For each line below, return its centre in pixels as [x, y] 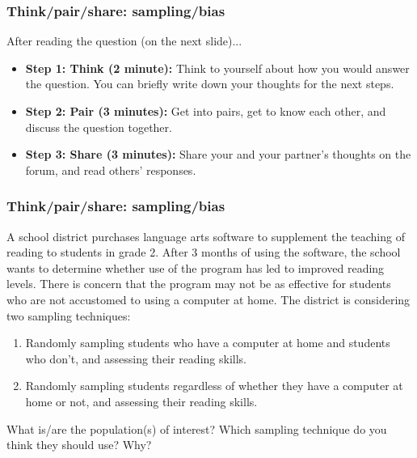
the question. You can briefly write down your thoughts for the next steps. [210, 84]
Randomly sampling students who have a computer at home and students [208, 343]
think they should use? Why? [79, 445]
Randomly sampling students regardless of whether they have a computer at [214, 386]
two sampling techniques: [69, 315]
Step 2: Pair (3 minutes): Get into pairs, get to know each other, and [206, 111]
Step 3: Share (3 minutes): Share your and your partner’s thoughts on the [218, 154]
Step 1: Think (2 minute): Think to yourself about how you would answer [217, 68]
